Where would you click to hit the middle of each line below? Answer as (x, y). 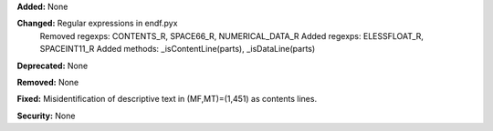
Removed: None (48, 82)
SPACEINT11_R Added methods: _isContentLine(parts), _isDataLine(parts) (178, 49)
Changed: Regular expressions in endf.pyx (97, 24)
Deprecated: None (52, 65)
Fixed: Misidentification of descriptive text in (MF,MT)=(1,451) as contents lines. (167, 99)
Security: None (46, 116)
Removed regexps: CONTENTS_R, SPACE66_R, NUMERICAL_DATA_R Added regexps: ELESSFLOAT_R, (232, 35)
